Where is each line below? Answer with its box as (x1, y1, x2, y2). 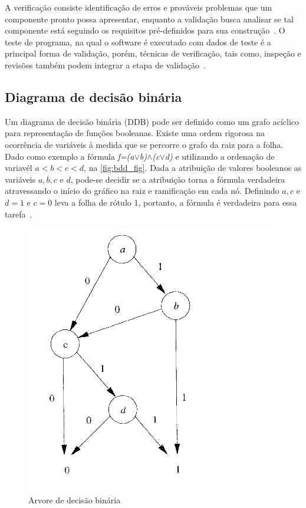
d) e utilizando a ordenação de (164, 150, 275, 162)
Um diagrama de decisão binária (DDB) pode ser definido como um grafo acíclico (5, 115, 300, 127)
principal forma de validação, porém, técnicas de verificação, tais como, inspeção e (5, 47, 301, 60)
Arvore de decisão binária (28, 493, 121, 506)
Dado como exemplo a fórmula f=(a (5, 150, 134, 162)
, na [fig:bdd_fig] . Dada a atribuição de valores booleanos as (84, 161, 302, 174)
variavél (5, 161, 32, 174)
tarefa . (5, 207, 32, 220)
